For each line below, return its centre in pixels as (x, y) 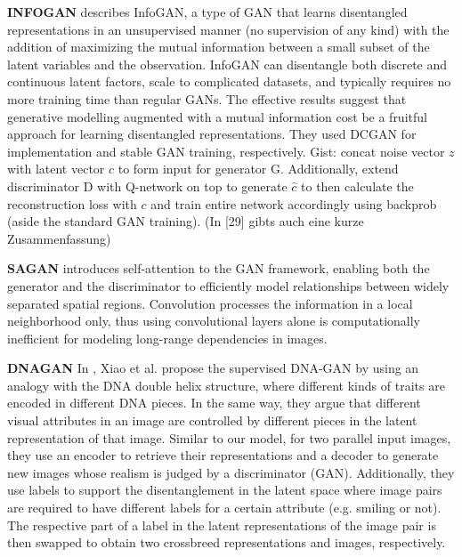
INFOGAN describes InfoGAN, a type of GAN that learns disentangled (207, 12)
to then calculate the (357, 186)
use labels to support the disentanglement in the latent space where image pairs (225, 490)
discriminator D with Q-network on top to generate (147, 186)
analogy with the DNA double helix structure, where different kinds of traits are (226, 385)
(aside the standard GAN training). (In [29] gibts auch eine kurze (186, 221)
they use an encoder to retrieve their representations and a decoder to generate (223, 455)
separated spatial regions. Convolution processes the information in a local (210, 303)
